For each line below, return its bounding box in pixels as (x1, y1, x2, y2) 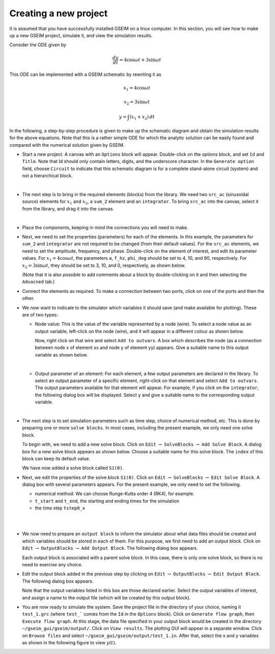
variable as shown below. (35, 351, 88, 358)
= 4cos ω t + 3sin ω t (119, 57, 161, 63)
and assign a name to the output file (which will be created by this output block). (22, 594, 191, 601)
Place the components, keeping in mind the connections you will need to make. (22, 224, 188, 230)
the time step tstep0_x (35, 505, 86, 511)
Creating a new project (9, 8, 108, 19)
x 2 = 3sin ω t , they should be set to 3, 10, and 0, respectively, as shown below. (22, 262, 186, 269)
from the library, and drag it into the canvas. (22, 205, 115, 211)
